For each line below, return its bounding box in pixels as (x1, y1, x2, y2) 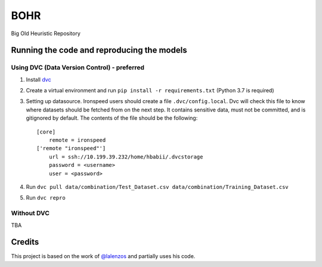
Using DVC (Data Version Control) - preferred (11, 63, 145, 72)
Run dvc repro (26, 194, 66, 201)
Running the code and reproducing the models (11, 45, 187, 55)
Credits (11, 237, 39, 247)
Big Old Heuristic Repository (11, 30, 80, 37)
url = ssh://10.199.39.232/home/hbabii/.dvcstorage (48, 153, 203, 160)
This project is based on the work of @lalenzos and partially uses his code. (11, 253, 196, 260)
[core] (36, 128, 56, 135)
